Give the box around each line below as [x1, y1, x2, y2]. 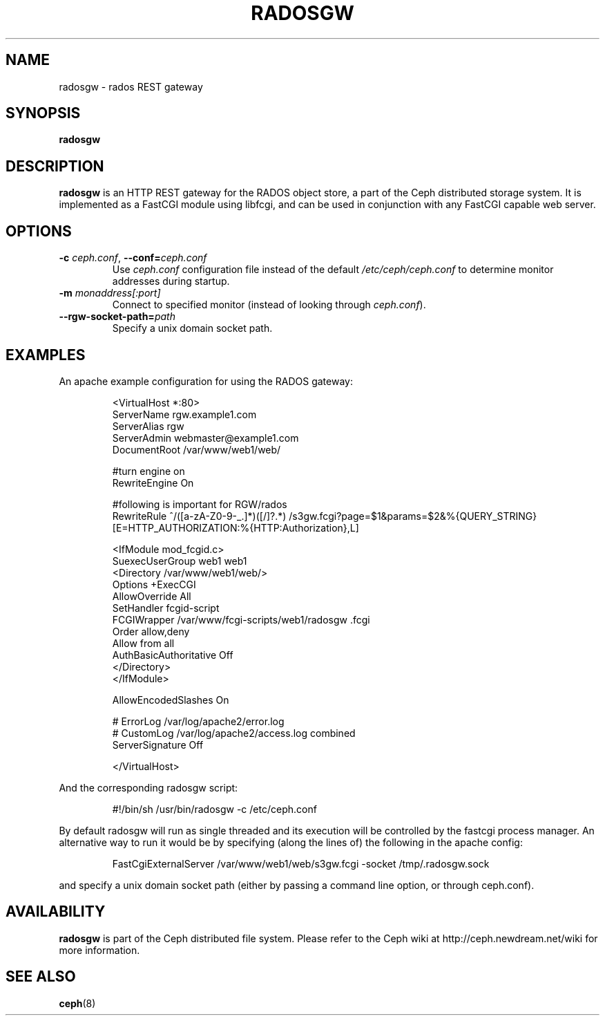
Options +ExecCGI [112, 578, 196, 590]
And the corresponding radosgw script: [59, 781, 238, 794]
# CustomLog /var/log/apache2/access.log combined [112, 727, 356, 739]
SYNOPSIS [6, 104, 81, 122]
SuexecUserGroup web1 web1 [112, 554, 247, 567]
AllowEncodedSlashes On [112, 693, 229, 706]
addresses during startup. [112, 275, 230, 288]
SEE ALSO [6, 968, 76, 986]
